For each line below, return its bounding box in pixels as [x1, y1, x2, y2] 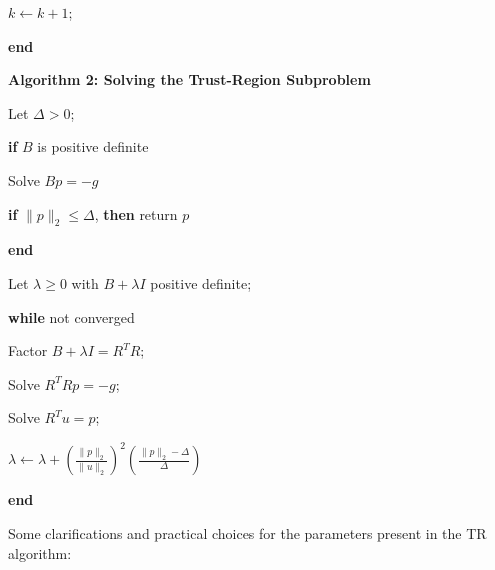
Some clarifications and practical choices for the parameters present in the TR [8, 523, 487, 544]
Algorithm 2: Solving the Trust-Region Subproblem [8, 69, 371, 90]
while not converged [8, 306, 135, 327]
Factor [8, 340, 48, 361]
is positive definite [37, 136, 149, 157]
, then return [94, 203, 178, 224]
